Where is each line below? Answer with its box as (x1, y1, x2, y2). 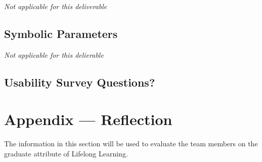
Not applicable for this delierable (4, 49, 104, 60)
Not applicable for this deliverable (4, 1, 107, 11)
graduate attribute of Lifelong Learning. (4, 148, 128, 158)
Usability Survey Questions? (4, 74, 155, 90)
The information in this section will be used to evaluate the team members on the (4, 138, 258, 149)
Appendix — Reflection (4, 109, 172, 130)
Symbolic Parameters (4, 25, 118, 41)
